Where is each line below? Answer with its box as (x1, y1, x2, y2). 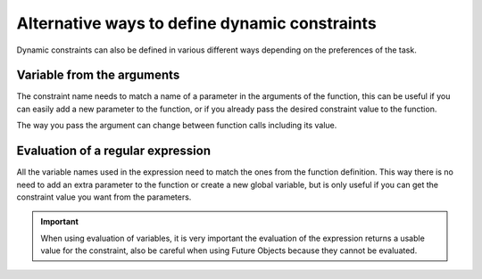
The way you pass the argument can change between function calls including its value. (16, 120, 337, 131)
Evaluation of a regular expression (16, 144, 212, 159)
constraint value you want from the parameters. (16, 192, 192, 202)
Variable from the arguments (16, 68, 180, 83)
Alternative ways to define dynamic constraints (16, 13, 377, 33)
